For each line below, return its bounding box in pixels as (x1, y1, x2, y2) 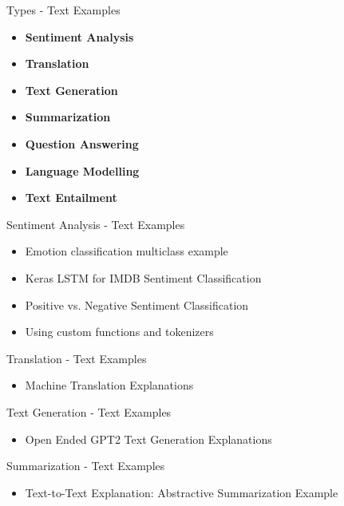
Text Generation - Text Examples (6, 403, 172, 420)
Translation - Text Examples (6, 350, 147, 366)
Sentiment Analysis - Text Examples (6, 215, 185, 232)
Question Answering (25, 135, 139, 152)
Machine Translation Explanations (25, 377, 194, 393)
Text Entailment (25, 189, 117, 206)
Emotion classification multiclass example (25, 243, 228, 259)
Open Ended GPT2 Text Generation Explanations (25, 430, 272, 447)
